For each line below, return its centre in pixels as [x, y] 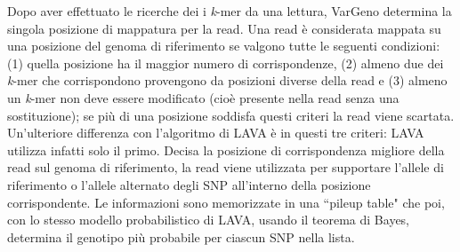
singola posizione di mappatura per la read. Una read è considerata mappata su [224, 28]
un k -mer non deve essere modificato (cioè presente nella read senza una [203, 97]
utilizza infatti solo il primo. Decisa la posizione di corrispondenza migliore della [226, 150]
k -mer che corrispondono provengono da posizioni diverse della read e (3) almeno [227, 80]
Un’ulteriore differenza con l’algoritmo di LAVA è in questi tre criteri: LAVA [216, 133]
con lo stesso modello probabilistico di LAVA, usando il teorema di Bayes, [209, 220]
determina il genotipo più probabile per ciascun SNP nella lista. [181, 236]
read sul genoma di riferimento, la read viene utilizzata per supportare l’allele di [226, 167]
